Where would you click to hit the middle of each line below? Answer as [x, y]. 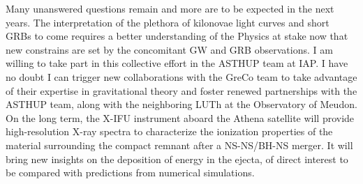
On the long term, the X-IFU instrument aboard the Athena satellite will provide [180, 117]
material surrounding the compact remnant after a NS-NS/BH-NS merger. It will [179, 145]
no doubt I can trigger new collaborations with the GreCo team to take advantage [181, 76]
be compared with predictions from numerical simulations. [130, 172]
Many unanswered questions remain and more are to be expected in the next [170, 8]
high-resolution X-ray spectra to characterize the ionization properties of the [169, 131]
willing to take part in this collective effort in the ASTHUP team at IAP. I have [177, 63]
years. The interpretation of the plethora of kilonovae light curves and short [168, 22]
